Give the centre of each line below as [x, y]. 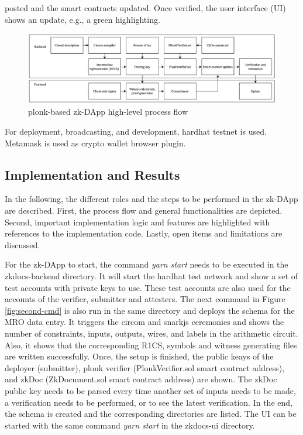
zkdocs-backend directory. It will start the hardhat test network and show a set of [151, 275]
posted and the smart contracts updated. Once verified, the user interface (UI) [145, 8]
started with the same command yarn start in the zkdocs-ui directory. [130, 425]
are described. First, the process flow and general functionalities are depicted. [144, 210]
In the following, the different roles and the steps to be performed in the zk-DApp [151, 199]
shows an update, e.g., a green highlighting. [82, 19]
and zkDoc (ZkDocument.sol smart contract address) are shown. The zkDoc [141, 379]
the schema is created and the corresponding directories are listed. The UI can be [151, 414]
